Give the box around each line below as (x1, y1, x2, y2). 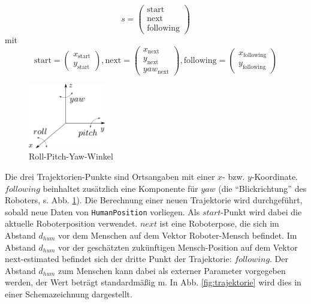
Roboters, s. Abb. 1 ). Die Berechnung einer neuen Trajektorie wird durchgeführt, (5, 194, 303, 206)
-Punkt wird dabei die (221, 205, 302, 218)
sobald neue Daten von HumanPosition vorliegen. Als (5, 205, 200, 218)
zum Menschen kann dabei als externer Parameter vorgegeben (58, 264, 286, 276)
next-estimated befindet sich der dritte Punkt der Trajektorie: (5, 252, 232, 265)
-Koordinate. (251, 170, 298, 182)
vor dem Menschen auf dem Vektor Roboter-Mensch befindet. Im (58, 228, 297, 241)
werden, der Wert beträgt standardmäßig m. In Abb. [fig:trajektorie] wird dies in (5, 276, 301, 288)
